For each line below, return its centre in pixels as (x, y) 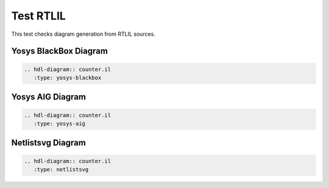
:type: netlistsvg (61, 169)
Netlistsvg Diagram (49, 143)
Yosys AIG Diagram (49, 97)
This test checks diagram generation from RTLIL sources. (83, 34)
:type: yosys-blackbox (68, 78)
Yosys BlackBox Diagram (59, 51)
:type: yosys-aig (59, 123)
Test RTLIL (39, 16)
